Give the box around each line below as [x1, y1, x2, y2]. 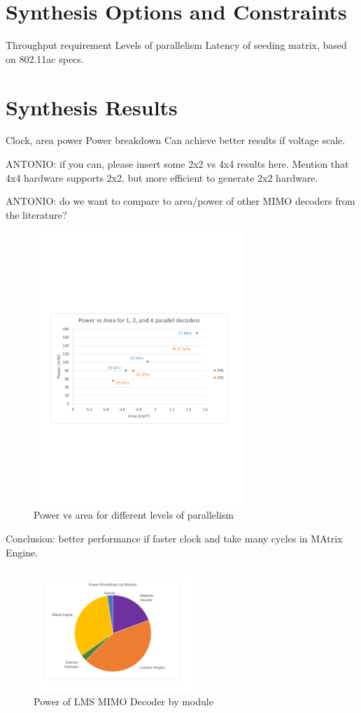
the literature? [6, 207, 67, 222]
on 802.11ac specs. [6, 51, 84, 66]
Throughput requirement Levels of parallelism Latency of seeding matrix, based [6, 38, 347, 52]
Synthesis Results [6, 92, 178, 121]
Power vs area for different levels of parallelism [34, 507, 234, 522]
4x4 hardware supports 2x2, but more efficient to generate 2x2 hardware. [6, 170, 318, 185]
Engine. [6, 545, 38, 559]
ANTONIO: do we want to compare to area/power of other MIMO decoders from [6, 194, 355, 208]
